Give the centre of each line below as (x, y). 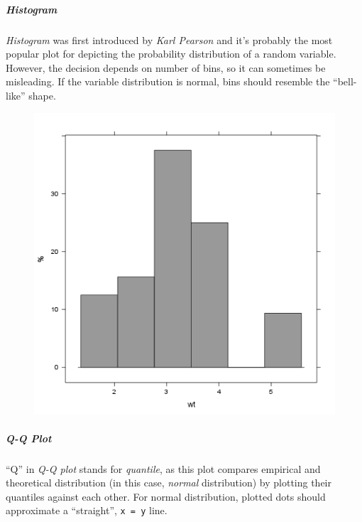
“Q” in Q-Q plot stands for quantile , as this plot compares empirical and (163, 468)
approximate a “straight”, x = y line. (87, 510)
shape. (42, 95)
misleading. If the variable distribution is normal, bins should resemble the (168, 81)
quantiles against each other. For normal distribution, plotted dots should (166, 496)
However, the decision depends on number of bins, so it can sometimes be (166, 67)
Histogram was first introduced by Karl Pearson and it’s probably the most (169, 39)
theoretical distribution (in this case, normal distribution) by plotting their (169, 483)
